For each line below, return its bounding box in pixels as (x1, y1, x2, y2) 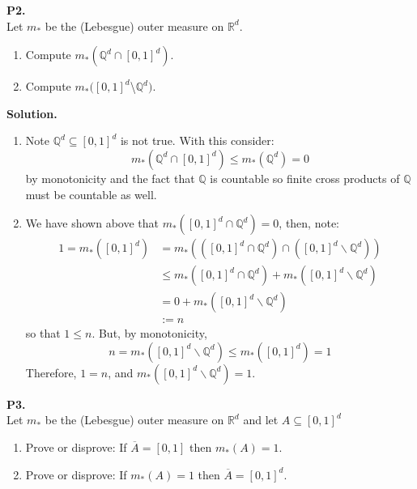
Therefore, (25, 364, 77, 381)
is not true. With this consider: (120, 132, 274, 149)
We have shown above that (25, 215, 159, 232)
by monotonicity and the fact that (25, 169, 195, 186)
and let (243, 411, 279, 428)
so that (25, 325, 61, 342)
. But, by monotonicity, (91, 325, 207, 342)
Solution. (6, 104, 57, 121)
